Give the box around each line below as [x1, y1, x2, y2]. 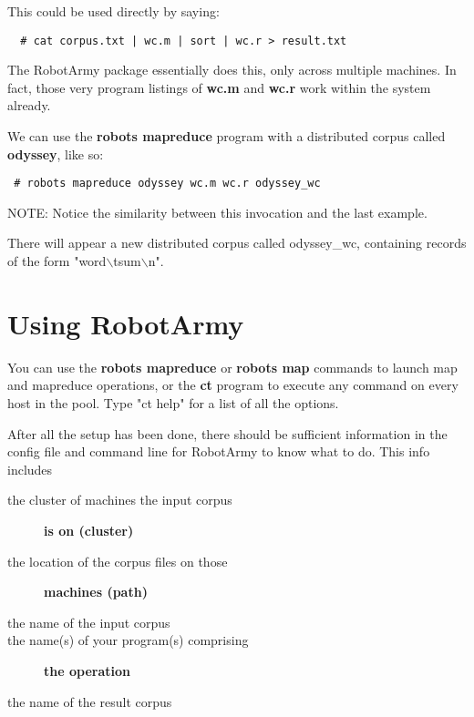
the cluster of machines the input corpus [7, 490, 232, 509]
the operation [44, 661, 130, 680]
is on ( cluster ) [44, 520, 134, 539]
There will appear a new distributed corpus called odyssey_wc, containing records [7, 233, 467, 252]
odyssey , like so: [7, 144, 104, 163]
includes [7, 459, 53, 478]
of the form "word [7, 251, 107, 271]
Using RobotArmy [7, 304, 244, 342]
